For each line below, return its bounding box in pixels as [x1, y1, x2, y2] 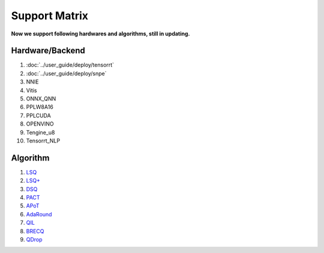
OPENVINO [26, 120, 54, 127]
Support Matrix [11, 9, 89, 22]
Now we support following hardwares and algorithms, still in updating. [11, 30, 190, 37]
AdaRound [26, 210, 52, 218]
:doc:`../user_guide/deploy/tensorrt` [26, 61, 114, 69]
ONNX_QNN [26, 95, 56, 102]
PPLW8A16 [26, 103, 53, 111]
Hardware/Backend [11, 46, 85, 56]
